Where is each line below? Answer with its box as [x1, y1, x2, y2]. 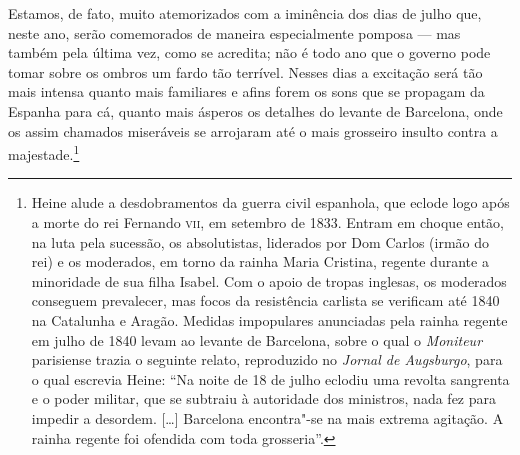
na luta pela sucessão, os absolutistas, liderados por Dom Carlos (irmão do [31, 231, 489, 252]
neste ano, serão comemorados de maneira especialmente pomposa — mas [8, 22, 461, 43]
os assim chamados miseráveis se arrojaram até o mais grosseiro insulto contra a [8, 120, 498, 141]
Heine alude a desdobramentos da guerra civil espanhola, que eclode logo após [31, 192, 510, 213]
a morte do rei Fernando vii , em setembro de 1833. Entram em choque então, [31, 212, 504, 232]
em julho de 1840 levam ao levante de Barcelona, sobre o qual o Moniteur [31, 329, 483, 350]
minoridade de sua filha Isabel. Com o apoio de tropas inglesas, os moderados [31, 270, 507, 291]
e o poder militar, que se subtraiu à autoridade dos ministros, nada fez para [31, 388, 496, 409]
